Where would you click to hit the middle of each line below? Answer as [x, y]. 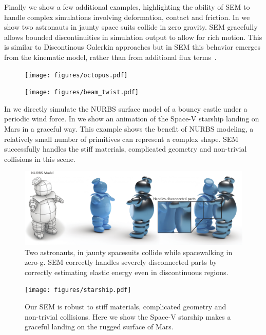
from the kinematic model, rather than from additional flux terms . [110, 57]
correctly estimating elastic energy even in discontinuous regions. [127, 272]
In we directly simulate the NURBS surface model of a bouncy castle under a [126, 108]
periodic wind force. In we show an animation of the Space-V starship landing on [132, 119]
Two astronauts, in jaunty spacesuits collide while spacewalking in [129, 252]
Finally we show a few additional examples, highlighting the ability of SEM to [127, 7]
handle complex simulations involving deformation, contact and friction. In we [127, 17]
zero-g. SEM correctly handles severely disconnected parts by [121, 262]
